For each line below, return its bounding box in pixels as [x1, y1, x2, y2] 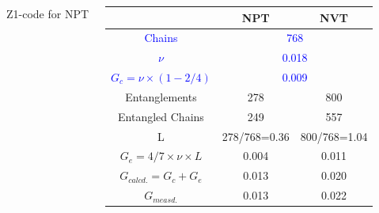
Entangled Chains [118, 108, 204, 124]
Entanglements [125, 88, 197, 105]
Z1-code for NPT [6, 6, 89, 21]
